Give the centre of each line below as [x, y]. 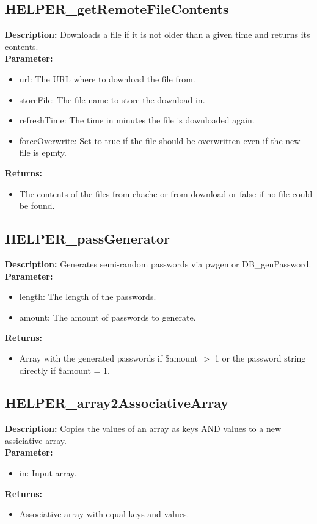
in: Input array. [48, 473]
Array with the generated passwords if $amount [108, 358]
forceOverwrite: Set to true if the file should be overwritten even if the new [160, 140]
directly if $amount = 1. [65, 370]
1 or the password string [260, 358]
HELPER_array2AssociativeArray [117, 403]
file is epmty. [43, 152]
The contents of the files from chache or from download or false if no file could [166, 193]
